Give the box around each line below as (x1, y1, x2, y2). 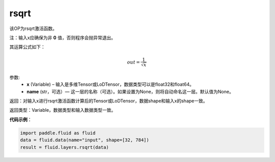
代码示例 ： (9, 116, 32, 122)
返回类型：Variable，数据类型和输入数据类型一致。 (9, 107, 116, 113)
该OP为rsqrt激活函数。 (9, 25, 57, 31)
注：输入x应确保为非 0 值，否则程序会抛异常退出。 (9, 35, 116, 41)
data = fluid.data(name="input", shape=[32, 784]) (20, 137, 150, 143)
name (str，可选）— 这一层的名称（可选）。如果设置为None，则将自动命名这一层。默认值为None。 (26, 88, 234, 94)
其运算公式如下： (9, 44, 45, 50)
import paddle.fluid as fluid (20, 130, 96, 136)
